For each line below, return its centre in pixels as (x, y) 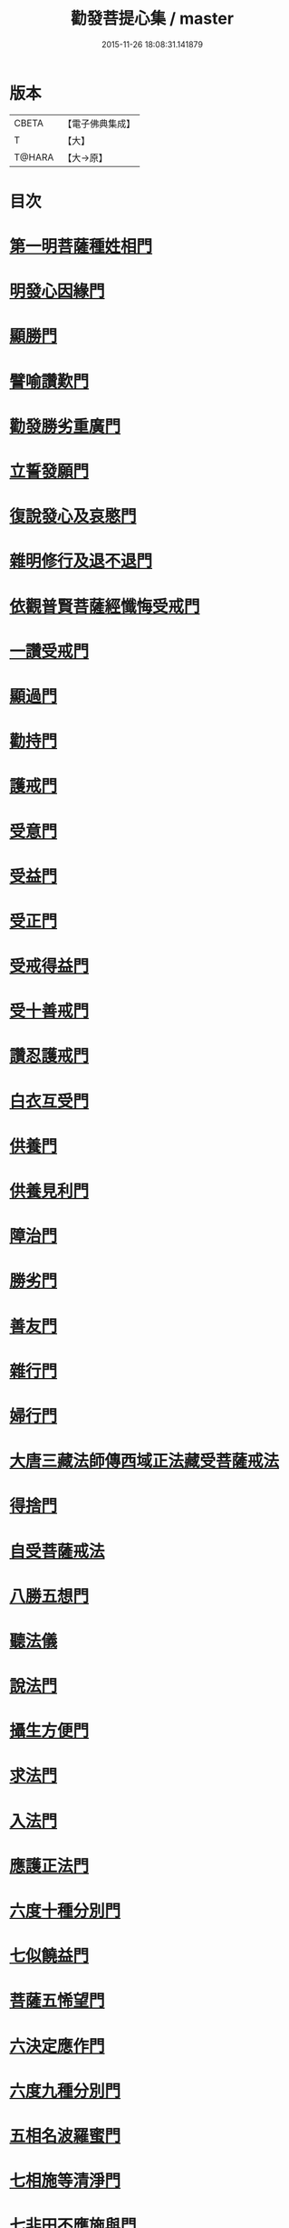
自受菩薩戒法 (58, 1551)
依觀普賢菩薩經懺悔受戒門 (105, 606)
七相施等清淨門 (65, 2181)
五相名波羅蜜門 (65, 2136)
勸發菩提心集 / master (152, 19)
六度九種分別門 (65, 2091)
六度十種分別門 (65, 1911)
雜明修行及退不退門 (81, 561)
